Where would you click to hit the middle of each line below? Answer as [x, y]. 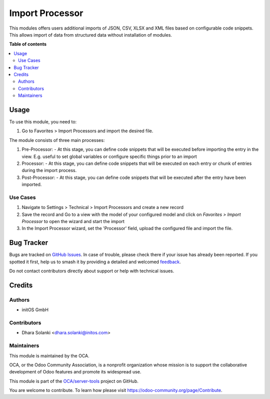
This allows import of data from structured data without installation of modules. [91, 35]
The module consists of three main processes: [57, 140]
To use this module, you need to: [43, 122]
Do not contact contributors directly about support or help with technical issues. [92, 271]
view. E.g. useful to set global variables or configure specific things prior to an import [109, 156]
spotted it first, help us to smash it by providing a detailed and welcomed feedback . [95, 262]
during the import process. [49, 170]
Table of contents [28, 44]
